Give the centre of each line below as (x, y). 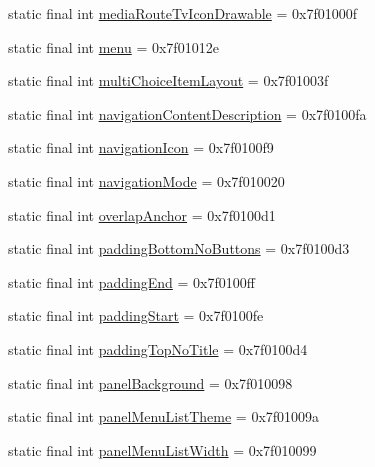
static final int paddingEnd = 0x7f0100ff (131, 281)
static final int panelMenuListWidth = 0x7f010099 (162, 449)
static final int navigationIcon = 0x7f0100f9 (141, 147)
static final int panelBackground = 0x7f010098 (150, 382)
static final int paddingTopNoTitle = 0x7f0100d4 (158, 348)
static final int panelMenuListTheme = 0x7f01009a (164, 416)
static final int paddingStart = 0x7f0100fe (136, 315)
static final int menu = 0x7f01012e (113, 46)
